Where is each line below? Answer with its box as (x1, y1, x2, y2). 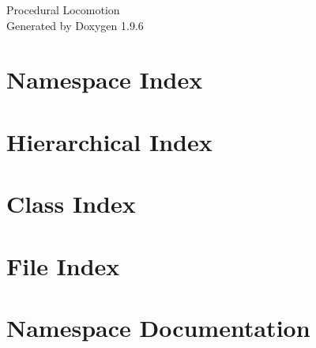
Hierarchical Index (6, 125, 213, 157)
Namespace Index (6, 63, 203, 96)
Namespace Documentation (6, 311, 310, 343)
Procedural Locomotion (6, 2, 120, 17)
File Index (6, 249, 120, 282)
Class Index (6, 187, 136, 220)
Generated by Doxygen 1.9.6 (6, 17, 144, 33)
